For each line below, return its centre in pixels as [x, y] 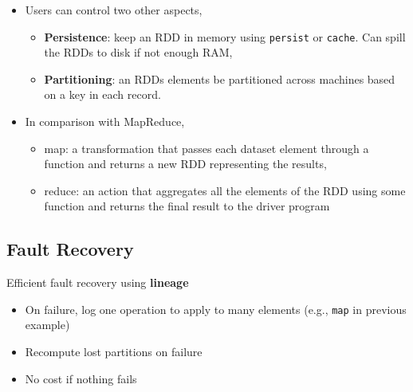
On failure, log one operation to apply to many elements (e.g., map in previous [216, 309]
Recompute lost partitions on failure [114, 352]
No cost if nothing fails [81, 378]
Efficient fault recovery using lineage [98, 282]
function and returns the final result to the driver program [187, 206]
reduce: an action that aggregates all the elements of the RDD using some [225, 190]
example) [47, 325]
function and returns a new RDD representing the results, [185, 164]
